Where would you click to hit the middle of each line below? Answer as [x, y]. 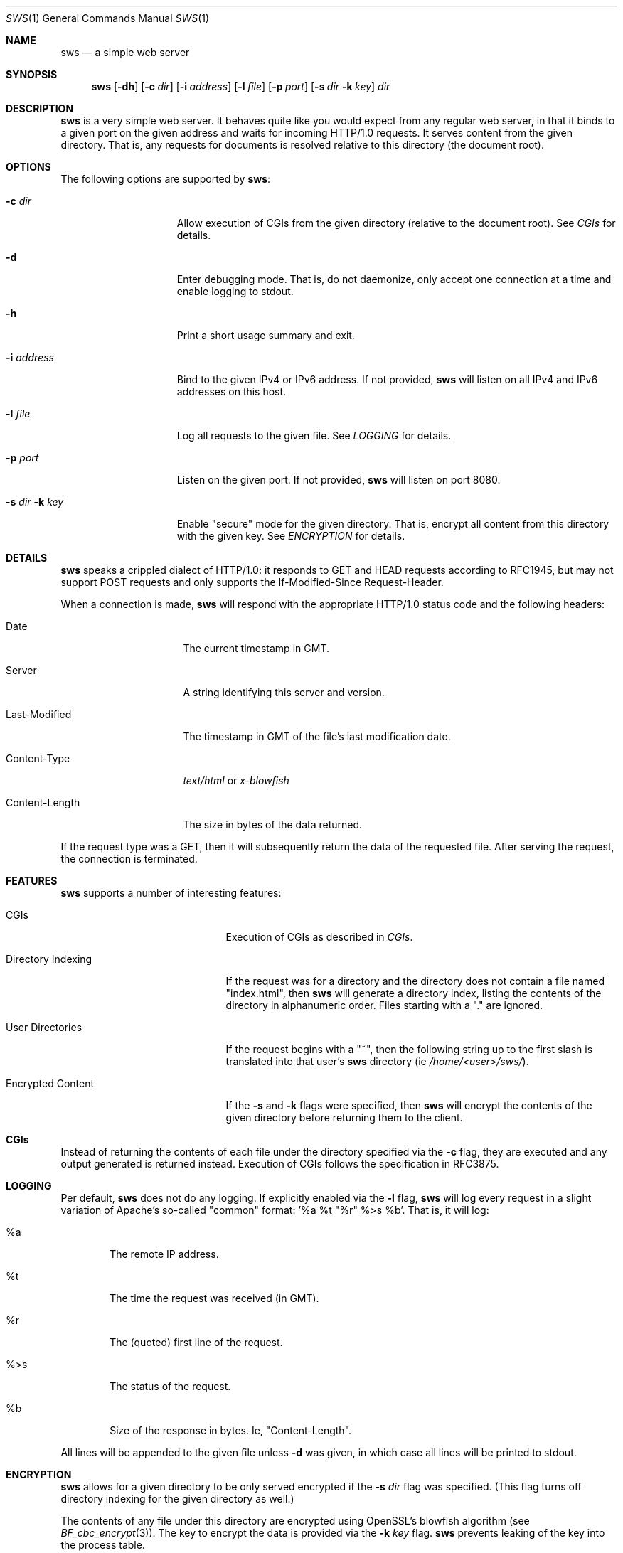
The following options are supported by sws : [166, 179]
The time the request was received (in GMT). [214, 1298]
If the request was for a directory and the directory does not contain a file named [415, 981]
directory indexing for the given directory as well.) [177, 1499]
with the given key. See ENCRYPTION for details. [291, 536]
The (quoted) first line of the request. [196, 1342]
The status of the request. [170, 1386]
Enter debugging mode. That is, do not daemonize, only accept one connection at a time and [394, 279]
